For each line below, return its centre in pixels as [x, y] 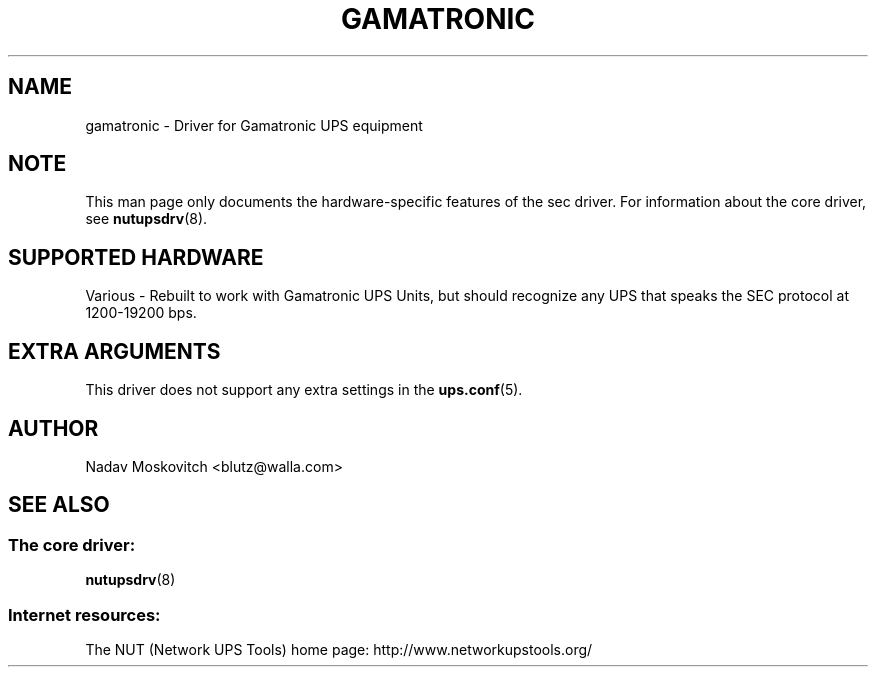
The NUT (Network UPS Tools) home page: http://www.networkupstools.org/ [339, 649]
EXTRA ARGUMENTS [114, 351]
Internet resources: [84, 614]
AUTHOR [53, 428]
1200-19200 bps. [141, 313]
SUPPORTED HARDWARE [136, 257]
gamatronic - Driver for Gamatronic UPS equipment [254, 125]
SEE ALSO [59, 505]
